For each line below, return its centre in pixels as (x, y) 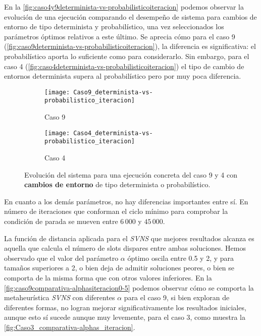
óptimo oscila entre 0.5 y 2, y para (181, 258)
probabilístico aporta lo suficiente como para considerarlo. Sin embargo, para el (127, 56)
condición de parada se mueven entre (61, 221)
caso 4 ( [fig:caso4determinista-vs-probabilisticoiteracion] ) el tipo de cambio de (124, 66)
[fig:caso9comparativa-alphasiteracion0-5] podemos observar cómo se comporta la (129, 287)
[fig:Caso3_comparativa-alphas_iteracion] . (70, 327)
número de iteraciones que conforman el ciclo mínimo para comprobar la (116, 211)
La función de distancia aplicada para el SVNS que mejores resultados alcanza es (129, 238)
